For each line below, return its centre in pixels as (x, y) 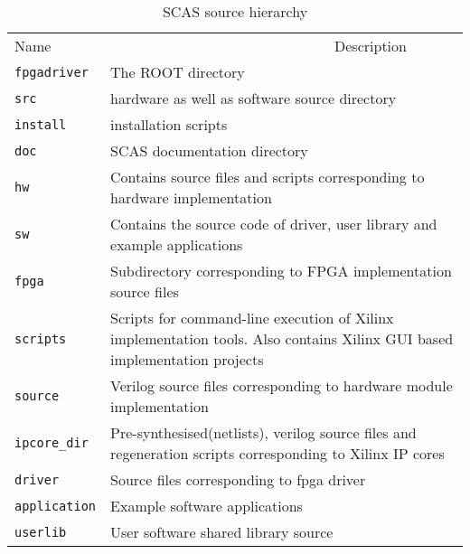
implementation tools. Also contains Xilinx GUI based (282, 338)
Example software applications (207, 506)
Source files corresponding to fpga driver (238, 479)
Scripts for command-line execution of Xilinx (252, 318)
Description (371, 46)
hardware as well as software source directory (254, 98)
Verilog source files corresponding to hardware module (282, 385)
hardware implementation (191, 197)
